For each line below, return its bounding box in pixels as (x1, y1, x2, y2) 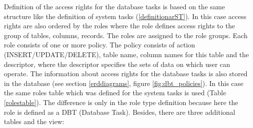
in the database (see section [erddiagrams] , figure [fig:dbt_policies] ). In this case (4, 78, 244, 88)
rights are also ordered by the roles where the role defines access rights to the (4, 21, 235, 31)
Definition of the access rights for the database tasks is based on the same (4, 1, 225, 11)
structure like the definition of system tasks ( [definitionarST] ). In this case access (4, 11, 247, 21)
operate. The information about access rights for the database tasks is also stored (4, 68, 248, 79)
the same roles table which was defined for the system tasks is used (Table (4, 87, 226, 98)
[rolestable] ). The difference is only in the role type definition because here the (4, 97, 238, 107)
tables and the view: (4, 116, 64, 127)
